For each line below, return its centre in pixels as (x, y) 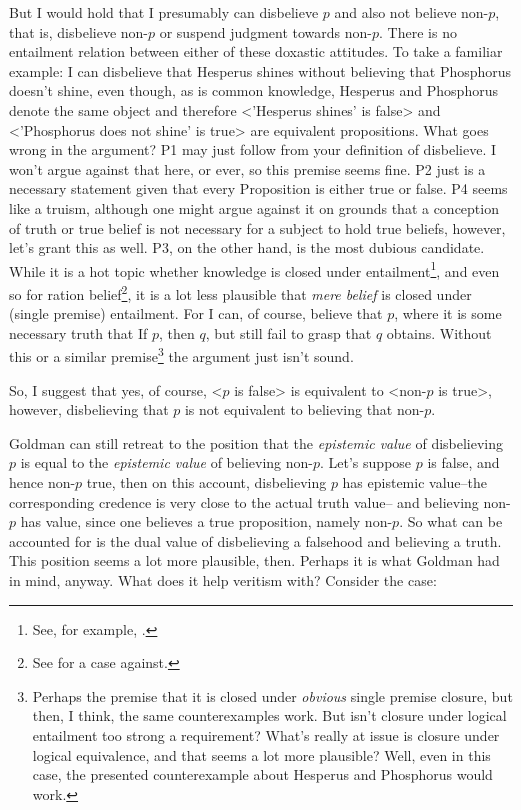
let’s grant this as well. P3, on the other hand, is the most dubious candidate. (247, 247)
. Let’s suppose (366, 462)
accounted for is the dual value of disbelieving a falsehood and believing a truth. (255, 540)
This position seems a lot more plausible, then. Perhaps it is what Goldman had (254, 560)
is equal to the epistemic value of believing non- (166, 462)
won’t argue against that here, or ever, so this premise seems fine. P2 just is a (247, 168)
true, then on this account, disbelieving (206, 482)
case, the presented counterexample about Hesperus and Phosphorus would (262, 774)
